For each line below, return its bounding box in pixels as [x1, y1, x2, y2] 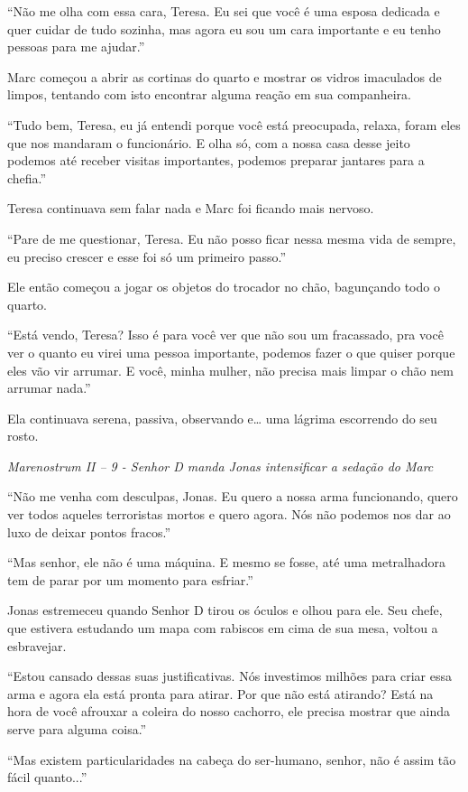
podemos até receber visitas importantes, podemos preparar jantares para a [7, 151, 425, 170]
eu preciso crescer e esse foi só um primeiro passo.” [7, 247, 287, 266]
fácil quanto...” [7, 768, 87, 787]
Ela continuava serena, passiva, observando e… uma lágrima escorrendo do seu [7, 408, 437, 427]
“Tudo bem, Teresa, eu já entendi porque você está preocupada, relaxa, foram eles [7, 115, 461, 134]
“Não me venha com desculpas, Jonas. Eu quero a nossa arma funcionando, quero [7, 487, 458, 506]
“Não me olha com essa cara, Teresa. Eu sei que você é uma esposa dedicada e [7, 2, 440, 20]
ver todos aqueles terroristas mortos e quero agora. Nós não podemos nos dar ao [7, 505, 451, 524]
